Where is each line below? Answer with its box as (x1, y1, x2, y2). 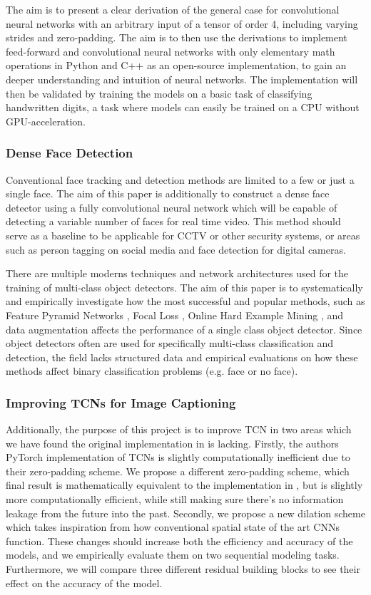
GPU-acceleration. (6, 113, 86, 128)
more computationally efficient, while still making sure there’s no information (6, 492, 344, 507)
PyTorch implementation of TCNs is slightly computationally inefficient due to (6, 450, 350, 465)
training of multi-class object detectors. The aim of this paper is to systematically (6, 279, 363, 294)
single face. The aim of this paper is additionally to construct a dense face (6, 186, 330, 201)
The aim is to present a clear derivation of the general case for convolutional (6, 2, 340, 16)
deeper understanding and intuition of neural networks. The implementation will (6, 71, 358, 86)
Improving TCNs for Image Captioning (6, 393, 236, 411)
